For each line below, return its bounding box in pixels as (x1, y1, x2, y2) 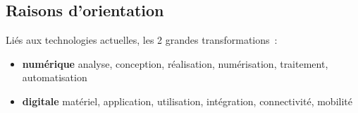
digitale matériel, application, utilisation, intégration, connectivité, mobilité (22, 93, 352, 108)
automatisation (22, 70, 87, 85)
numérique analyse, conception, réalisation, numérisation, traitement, (22, 56, 328, 71)
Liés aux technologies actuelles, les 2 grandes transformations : (6, 32, 278, 47)
